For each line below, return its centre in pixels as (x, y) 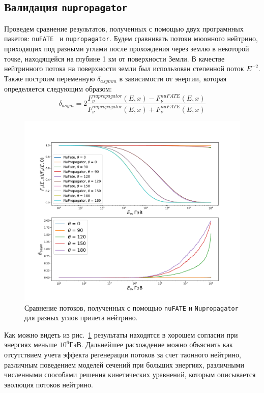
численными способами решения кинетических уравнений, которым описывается (130, 374)
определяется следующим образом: (58, 89)
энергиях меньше (31, 344)
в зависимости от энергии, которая (173, 78)
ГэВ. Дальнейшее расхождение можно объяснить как (151, 344)
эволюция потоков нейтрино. (49, 384)
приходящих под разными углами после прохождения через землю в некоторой (127, 49)
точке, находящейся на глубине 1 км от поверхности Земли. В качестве (114, 58)
